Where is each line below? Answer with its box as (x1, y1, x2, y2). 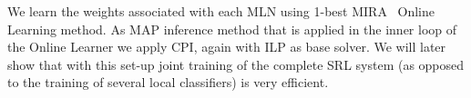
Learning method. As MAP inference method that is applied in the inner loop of (7, 19, 457, 38)
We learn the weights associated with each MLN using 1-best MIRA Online (7, 2, 435, 20)
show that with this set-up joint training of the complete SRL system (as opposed (7, 54, 465, 73)
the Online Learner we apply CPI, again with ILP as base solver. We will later (7, 37, 446, 56)
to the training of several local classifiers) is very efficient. (7, 73, 329, 92)
